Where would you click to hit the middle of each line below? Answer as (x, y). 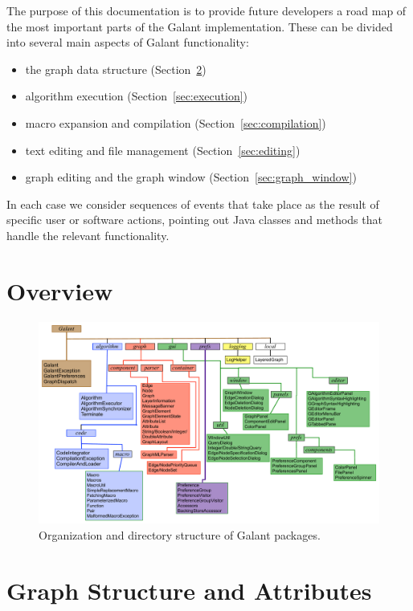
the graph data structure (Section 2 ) (116, 69)
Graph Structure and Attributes (189, 590)
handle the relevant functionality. (88, 235)
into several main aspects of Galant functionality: (128, 42)
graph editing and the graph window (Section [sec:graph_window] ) (191, 177)
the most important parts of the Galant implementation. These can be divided (200, 26)
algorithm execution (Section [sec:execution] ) (137, 96)
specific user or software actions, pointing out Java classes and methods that (194, 220)
